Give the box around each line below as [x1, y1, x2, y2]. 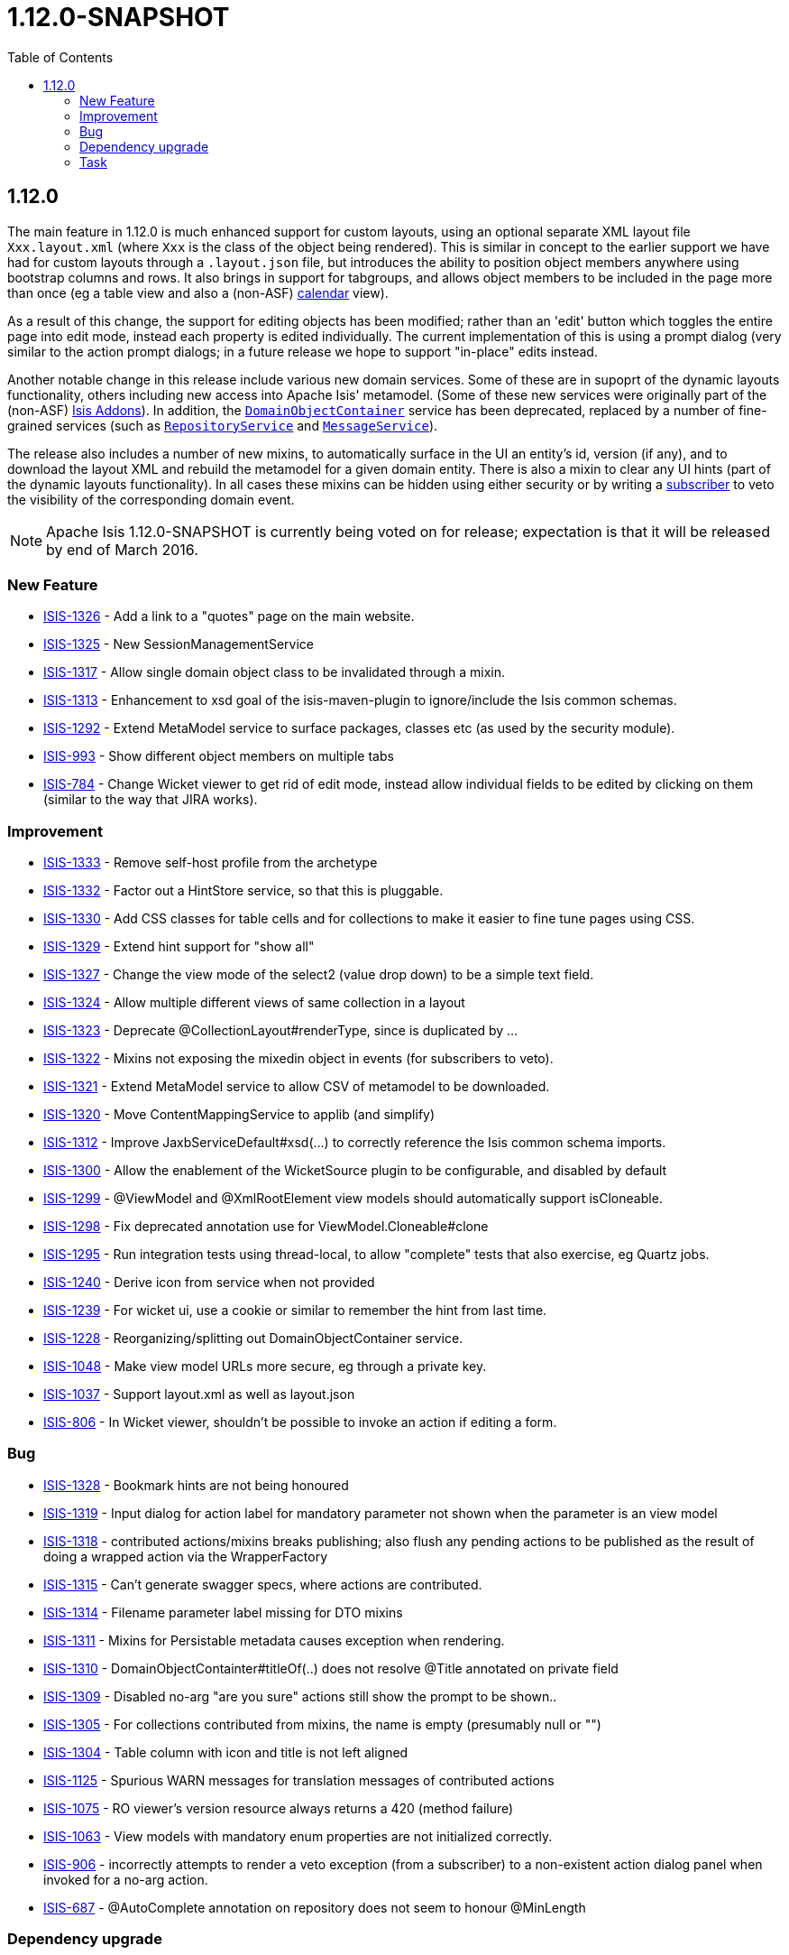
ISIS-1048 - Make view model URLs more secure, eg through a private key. [43, 1358, 487, 1375]
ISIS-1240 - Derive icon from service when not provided [43, 1274, 375, 1291]
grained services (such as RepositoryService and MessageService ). [7, 417, 438, 433]
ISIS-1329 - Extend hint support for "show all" [43, 939, 315, 955]
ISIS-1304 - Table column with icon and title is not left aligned [43, 1744, 408, 1760]
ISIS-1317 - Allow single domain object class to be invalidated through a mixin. [43, 664, 506, 681]
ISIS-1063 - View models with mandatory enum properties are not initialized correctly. [43, 1828, 553, 1844]
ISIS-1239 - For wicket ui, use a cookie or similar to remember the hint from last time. [43, 1302, 547, 1319]
